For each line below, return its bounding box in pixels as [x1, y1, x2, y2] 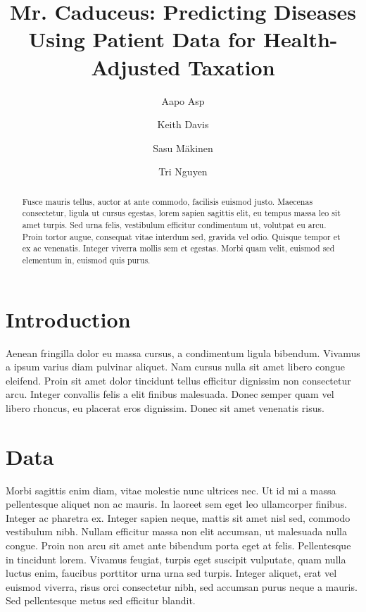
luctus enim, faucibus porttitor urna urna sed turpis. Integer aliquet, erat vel [6, 566, 337, 580]
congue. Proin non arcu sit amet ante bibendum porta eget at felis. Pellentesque [6, 538, 351, 553]
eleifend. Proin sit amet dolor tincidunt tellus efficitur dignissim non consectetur [6, 373, 351, 387]
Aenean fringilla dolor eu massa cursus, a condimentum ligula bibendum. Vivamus [6, 345, 360, 360]
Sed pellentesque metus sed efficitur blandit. [6, 593, 196, 608]
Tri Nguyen [158, 164, 208, 179]
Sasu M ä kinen [153, 140, 213, 155]
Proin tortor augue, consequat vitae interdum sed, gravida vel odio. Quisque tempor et [22, 230, 341, 242]
